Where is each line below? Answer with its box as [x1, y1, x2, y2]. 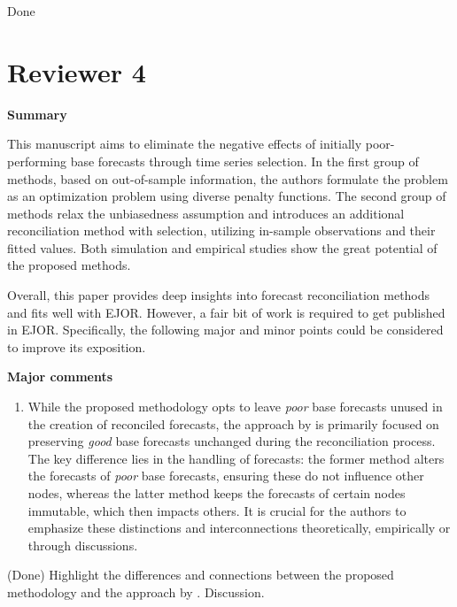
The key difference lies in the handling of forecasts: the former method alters [27, 449, 445, 467]
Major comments [7, 367, 113, 386]
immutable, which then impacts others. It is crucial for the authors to [27, 501, 407, 519]
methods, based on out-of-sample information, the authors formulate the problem [7, 169, 448, 188]
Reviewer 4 [7, 53, 146, 89]
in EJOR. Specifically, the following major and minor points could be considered [7, 320, 444, 339]
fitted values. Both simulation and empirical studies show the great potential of [7, 238, 438, 257]
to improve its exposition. [7, 337, 146, 356]
